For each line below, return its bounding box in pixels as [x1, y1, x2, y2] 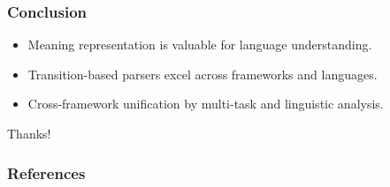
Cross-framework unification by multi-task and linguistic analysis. [27, 94, 384, 113]
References [7, 161, 86, 183]
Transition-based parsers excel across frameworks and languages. [27, 64, 378, 83]
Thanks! [7, 124, 51, 142]
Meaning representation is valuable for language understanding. [27, 35, 372, 54]
